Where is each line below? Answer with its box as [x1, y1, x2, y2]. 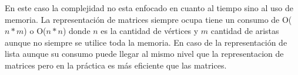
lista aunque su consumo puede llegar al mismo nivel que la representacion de [5, 47, 284, 60]
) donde [62, 25, 91, 37]
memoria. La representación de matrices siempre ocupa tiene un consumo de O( [5, 13, 292, 25]
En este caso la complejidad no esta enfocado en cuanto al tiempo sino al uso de [5, 2, 293, 13]
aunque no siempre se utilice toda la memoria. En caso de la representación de [5, 36, 287, 48]
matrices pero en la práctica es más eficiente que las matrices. [5, 59, 227, 71]
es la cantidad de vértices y [101, 25, 199, 37]
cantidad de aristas [210, 25, 279, 37]
